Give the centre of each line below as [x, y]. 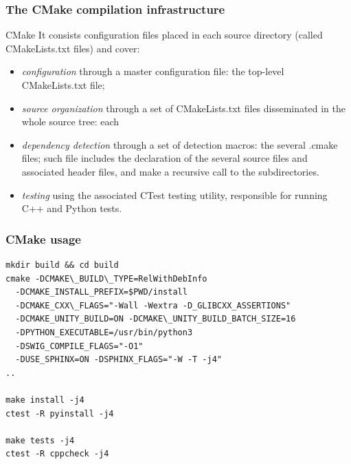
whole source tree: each [70, 122]
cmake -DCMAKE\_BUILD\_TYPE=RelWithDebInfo [106, 278]
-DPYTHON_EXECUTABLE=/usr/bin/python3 [104, 332]
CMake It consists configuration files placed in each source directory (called [164, 35]
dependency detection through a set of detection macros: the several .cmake [180, 144]
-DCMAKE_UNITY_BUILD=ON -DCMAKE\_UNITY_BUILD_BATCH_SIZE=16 [156, 319]
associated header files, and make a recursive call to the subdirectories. [170, 171]
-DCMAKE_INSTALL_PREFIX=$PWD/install [101, 292]
